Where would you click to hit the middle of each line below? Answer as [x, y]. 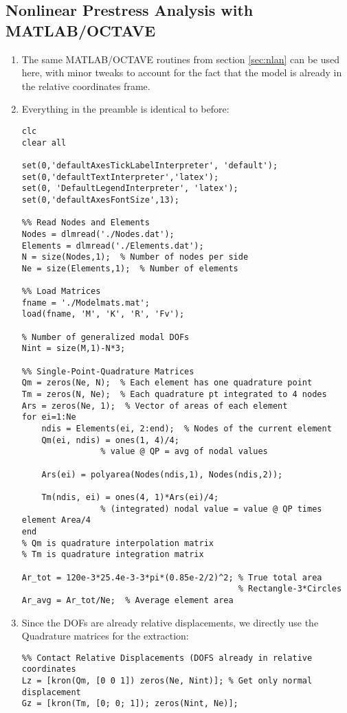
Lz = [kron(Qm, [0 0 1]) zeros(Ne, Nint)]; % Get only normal [167, 681]
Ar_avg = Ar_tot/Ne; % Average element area [127, 600]
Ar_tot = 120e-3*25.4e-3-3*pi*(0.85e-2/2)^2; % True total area [172, 577]
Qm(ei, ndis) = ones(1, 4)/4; [110, 440]
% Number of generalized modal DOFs [105, 337]
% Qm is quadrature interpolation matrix [117, 543]
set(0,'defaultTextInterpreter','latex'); [120, 177]
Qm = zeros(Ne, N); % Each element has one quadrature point [167, 383]
